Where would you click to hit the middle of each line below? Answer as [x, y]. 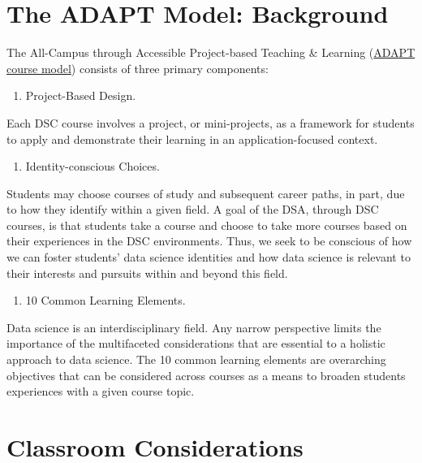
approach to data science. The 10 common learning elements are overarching [196, 359]
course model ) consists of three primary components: [138, 68]
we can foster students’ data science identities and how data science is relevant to [209, 257]
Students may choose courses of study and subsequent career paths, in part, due [206, 193]
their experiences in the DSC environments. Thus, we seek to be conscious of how [209, 241]
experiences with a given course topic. [101, 391]
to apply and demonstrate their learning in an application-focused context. [192, 138]
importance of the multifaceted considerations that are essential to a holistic [196, 343]
